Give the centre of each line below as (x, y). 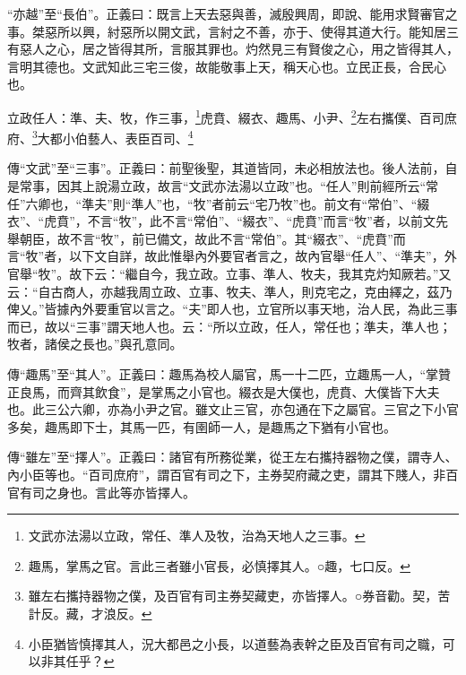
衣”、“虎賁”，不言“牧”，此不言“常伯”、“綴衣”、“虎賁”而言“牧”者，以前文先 (228, 221)
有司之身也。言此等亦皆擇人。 (107, 492)
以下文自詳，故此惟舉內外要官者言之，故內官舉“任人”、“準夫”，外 (263, 256)
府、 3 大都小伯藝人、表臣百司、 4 (100, 137)
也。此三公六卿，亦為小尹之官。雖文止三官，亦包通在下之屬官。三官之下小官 (233, 409)
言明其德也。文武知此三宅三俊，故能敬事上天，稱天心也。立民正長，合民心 (227, 66)
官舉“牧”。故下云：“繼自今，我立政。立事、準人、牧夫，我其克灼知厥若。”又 (229, 274)
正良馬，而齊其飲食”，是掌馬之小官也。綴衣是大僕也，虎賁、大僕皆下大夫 (224, 391)
